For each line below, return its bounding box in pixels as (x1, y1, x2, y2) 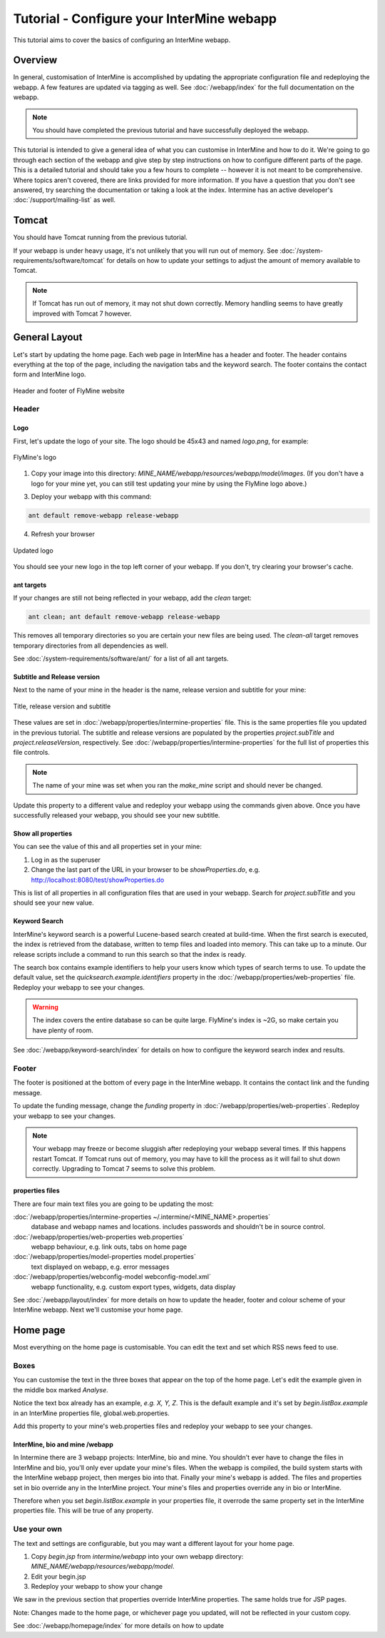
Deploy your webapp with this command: (31, 493, 152, 501)
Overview (13, 54, 58, 66)
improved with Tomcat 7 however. (32, 309, 132, 318)
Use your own (13, 1524, 62, 1534)
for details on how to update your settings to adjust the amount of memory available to (106, 256, 360, 265)
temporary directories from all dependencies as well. (13, 641, 168, 650)
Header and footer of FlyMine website (13, 386, 125, 395)
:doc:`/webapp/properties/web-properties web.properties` (13, 1232, 185, 1241)
